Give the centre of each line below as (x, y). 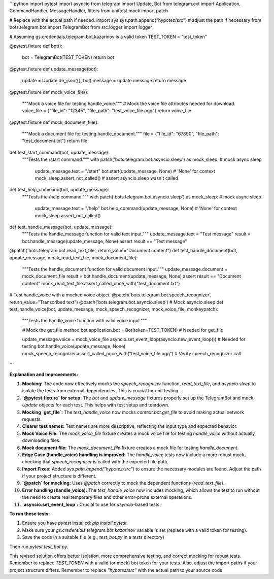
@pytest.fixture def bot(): (36, 46)
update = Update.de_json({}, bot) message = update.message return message (104, 81)
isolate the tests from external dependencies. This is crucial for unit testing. (101, 391)
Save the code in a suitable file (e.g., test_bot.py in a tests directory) (93, 537)
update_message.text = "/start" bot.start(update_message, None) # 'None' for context (125, 171)
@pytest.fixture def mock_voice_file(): (49, 92)
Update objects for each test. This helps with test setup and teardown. (96, 405)
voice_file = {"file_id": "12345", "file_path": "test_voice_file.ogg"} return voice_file (107, 111)
